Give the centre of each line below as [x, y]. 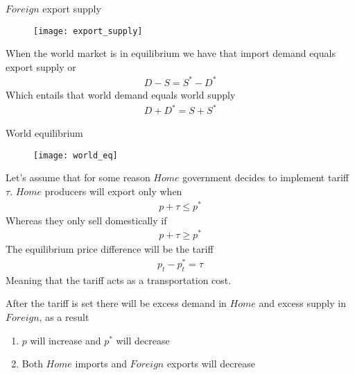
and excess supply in [302, 303]
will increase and [66, 340]
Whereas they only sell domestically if [86, 220]
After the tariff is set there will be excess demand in [116, 303]
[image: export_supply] [88, 31]
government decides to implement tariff [266, 177]
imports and [101, 364]
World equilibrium [44, 133]
